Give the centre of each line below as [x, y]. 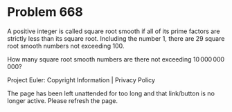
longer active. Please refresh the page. [63, 100]
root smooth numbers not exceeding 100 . [66, 46]
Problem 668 [45, 12]
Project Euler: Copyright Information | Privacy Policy [81, 80]
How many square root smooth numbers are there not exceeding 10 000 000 [116, 59]
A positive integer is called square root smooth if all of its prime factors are [114, 31]
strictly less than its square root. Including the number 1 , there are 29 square [116, 38]
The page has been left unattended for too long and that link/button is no [111, 93]
